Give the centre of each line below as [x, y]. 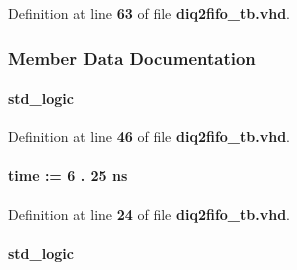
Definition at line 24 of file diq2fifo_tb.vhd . [149, 213]
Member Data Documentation [132, 57]
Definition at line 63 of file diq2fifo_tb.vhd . [149, 13]
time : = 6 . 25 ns [68, 175]
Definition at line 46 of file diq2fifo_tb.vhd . [149, 136]
